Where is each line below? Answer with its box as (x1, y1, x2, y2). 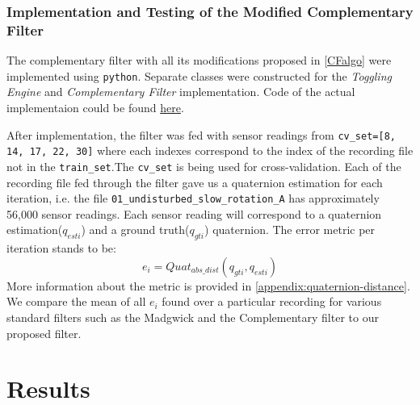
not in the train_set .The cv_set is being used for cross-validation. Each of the (6, 157, 401, 174)
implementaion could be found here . (6, 98, 184, 115)
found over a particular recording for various (162, 293, 382, 310)
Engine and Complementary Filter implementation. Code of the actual (6, 83, 355, 100)
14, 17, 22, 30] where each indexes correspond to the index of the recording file (6, 142, 414, 159)
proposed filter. (6, 324, 82, 341)
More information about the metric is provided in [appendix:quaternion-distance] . (6, 277, 410, 294)
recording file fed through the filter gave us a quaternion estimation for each (6, 173, 383, 190)
